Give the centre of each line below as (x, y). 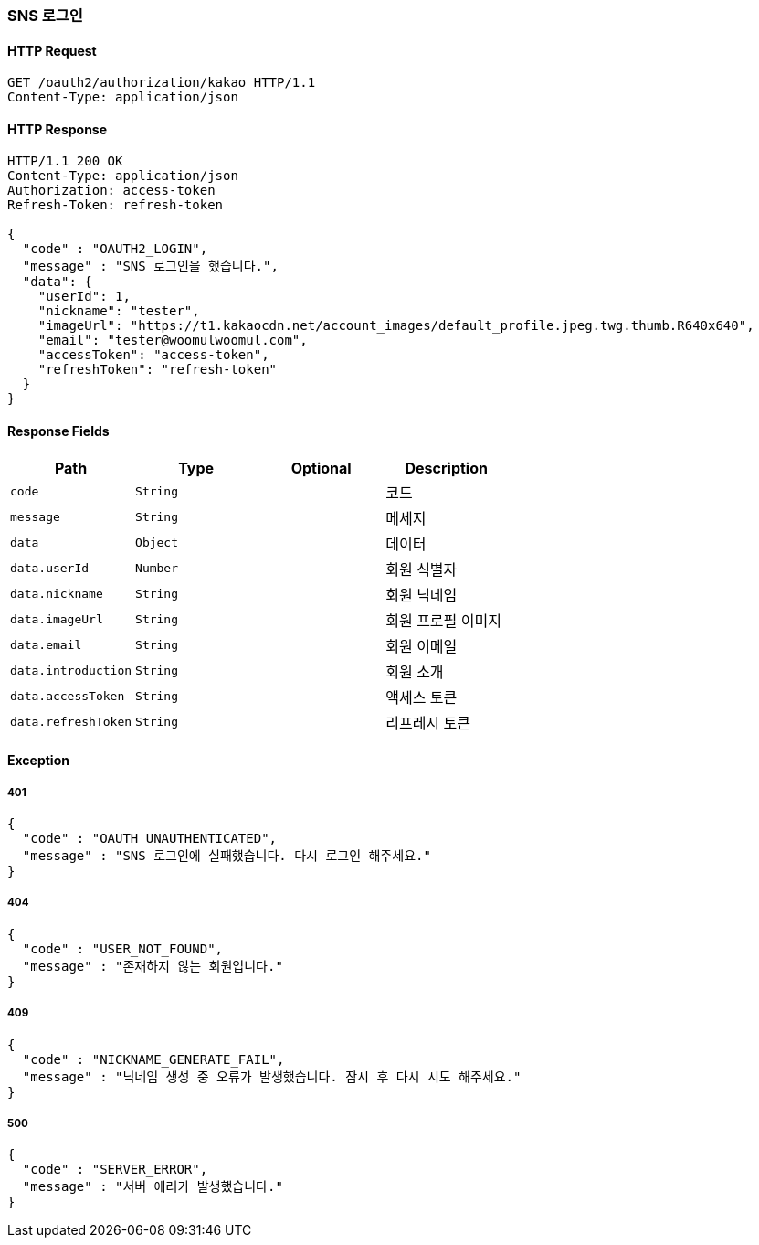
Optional (321, 468)
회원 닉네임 (422, 595)
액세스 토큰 (422, 697)
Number (157, 569)
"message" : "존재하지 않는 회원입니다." (153, 966)
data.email (46, 645)
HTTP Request (52, 50)
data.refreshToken (71, 722)
